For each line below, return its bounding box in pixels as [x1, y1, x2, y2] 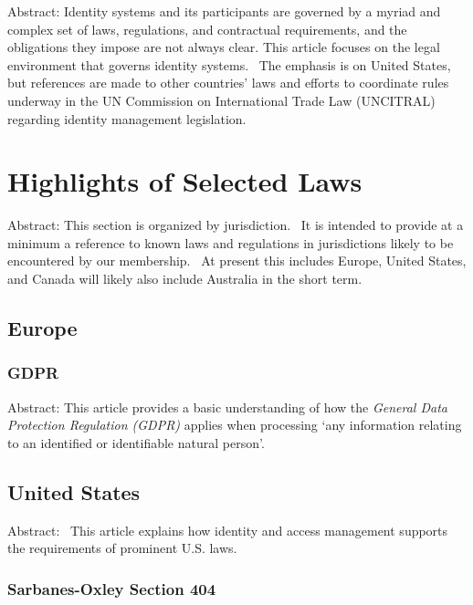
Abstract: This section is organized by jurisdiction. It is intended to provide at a [7, 215, 464, 235]
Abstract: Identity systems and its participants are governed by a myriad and [7, 2, 441, 20]
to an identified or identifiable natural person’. [7, 433, 265, 452]
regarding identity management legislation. [7, 109, 247, 128]
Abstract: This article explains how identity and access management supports [7, 520, 448, 539]
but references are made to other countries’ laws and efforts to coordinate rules [7, 73, 449, 92]
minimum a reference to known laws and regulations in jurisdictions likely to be [7, 233, 454, 252]
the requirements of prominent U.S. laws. [7, 538, 237, 558]
